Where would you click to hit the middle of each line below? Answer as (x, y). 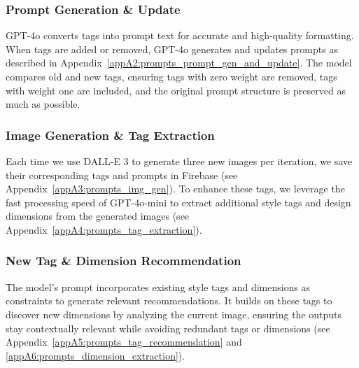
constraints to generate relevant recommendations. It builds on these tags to (169, 300)
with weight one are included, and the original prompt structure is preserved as (176, 90)
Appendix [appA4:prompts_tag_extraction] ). (104, 229)
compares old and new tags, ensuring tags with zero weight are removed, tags (171, 76)
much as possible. (43, 104)
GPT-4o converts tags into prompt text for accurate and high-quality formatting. (180, 35)
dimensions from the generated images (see (98, 216)
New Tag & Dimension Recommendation (124, 261)
